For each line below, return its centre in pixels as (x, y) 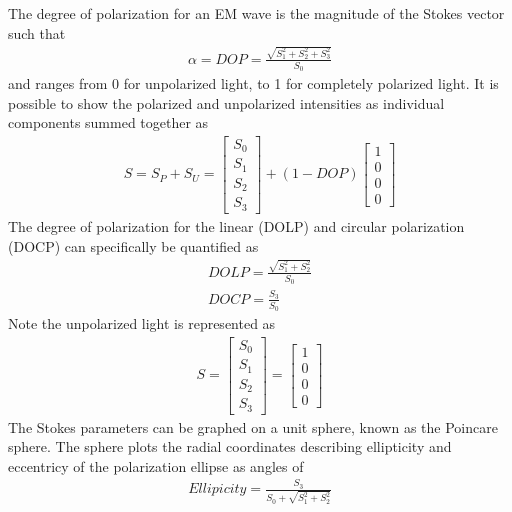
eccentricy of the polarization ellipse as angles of (156, 465)
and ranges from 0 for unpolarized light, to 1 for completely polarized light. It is (253, 83)
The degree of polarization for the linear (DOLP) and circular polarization (236, 225)
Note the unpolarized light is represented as (142, 323)
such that (37, 32)
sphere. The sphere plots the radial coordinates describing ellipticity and (230, 446)
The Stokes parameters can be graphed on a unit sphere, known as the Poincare (253, 426)
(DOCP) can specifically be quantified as (133, 245)
